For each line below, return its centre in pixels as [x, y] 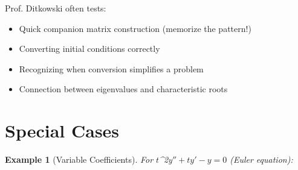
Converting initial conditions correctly [89, 49]
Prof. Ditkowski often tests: [56, 8]
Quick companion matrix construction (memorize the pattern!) [135, 28]
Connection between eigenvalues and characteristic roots [123, 89]
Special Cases [62, 131]
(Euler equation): [261, 159]
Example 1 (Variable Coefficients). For [79, 159]
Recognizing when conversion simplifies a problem [111, 68]
